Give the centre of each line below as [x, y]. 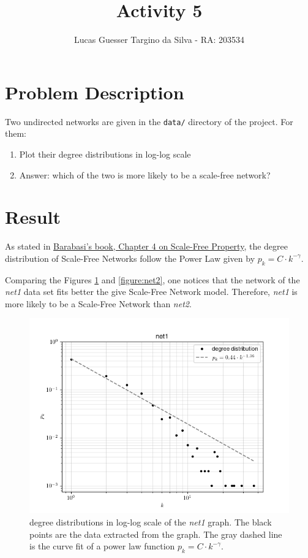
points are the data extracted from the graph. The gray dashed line [156, 534]
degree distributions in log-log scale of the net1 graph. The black [151, 522]
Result [33, 217]
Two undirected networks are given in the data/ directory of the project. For [149, 121]
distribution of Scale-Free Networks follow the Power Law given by [130, 258]
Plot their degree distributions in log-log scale [105, 154]
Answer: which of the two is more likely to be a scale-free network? [145, 174]
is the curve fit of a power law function [102, 546]
